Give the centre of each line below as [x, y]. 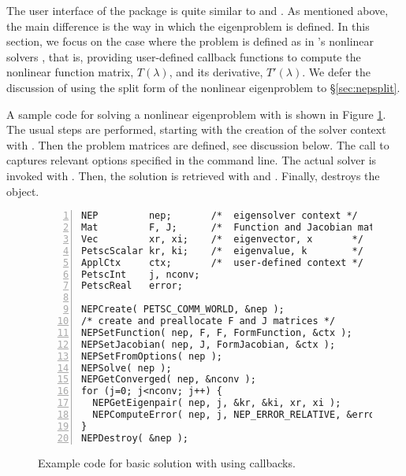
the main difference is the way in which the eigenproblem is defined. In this [188, 26]
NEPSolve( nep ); [127, 368]
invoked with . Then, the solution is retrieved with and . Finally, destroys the [193, 175]
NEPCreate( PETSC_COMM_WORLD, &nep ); [183, 310]
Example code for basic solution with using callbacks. [167, 462]
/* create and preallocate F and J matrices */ [209, 321]
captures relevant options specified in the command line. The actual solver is [192, 160]
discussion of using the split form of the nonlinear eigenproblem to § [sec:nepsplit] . [203, 87]
